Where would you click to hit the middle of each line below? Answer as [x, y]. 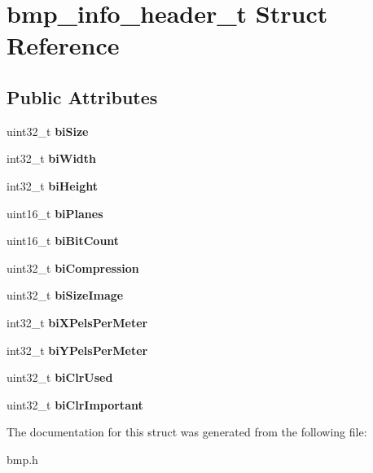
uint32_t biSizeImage [65, 295]
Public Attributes [82, 96]
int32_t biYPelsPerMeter [77, 350]
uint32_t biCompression [73, 267]
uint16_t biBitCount [63, 241]
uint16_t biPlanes [55, 213]
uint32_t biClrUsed [60, 377]
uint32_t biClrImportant [75, 404]
